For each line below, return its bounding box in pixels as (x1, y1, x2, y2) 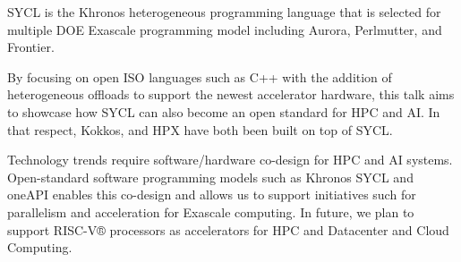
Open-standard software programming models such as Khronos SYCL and (7, 167, 414, 186)
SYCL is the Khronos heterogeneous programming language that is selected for (7, 3, 441, 21)
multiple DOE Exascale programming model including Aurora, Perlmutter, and (7, 20, 442, 38)
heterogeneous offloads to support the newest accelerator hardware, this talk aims (7, 85, 455, 104)
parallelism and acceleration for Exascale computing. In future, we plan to (7, 202, 414, 221)
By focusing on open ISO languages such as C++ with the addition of (7, 67, 392, 86)
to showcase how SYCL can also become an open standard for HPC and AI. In (7, 102, 440, 121)
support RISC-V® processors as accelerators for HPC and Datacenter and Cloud (7, 220, 449, 239)
